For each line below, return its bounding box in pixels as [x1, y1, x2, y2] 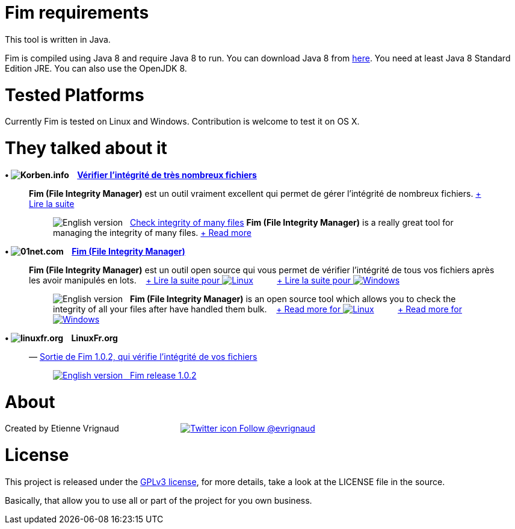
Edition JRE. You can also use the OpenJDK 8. [5, 63, 187, 73]
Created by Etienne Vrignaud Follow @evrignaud [5, 423, 315, 434]
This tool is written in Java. [5, 34, 111, 45]
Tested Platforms [5, 84, 144, 105]
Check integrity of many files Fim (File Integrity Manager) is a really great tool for [129, 217, 454, 227]
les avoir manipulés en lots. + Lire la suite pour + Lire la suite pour [29, 274, 351, 285]
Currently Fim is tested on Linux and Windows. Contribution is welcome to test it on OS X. [5, 116, 360, 127]
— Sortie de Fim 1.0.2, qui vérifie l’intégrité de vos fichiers [29, 351, 257, 362]
